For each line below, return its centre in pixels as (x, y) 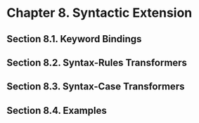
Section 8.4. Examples (57, 110)
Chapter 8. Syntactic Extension (99, 13)
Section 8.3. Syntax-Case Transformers (96, 87)
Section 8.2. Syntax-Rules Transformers (97, 62)
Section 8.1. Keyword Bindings (74, 39)
